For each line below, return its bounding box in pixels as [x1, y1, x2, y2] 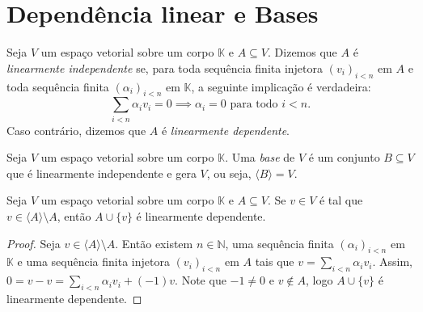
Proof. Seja [6, 234, 61, 251]
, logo [306, 272, 333, 289]
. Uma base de [225, 149, 295, 166]
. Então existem [115, 234, 193, 251]
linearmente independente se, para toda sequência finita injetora [6, 59, 323, 76]
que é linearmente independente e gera [6, 164, 197, 181]
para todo [230, 99, 278, 111]
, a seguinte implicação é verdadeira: [191, 78, 371, 95]
